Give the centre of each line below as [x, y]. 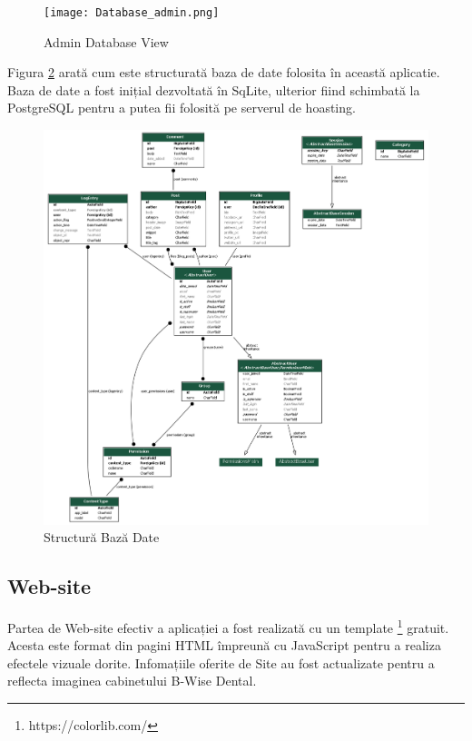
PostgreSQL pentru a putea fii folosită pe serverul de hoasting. [182, 108]
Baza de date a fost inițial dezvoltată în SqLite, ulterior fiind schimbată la [214, 89]
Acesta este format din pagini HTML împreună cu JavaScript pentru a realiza [224, 645]
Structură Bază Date [102, 537]
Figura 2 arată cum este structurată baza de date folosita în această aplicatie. [224, 72]
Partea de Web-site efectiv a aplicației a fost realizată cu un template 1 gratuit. [228, 626]
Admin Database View [106, 41]
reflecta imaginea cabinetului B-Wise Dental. [132, 681]
